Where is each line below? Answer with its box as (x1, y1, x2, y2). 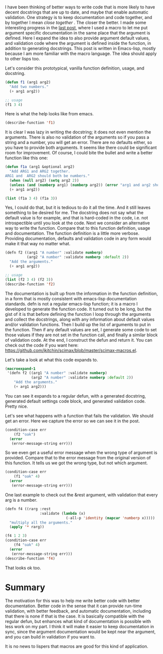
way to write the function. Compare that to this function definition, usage (5, 225, 150, 231)
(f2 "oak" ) (14, 432, 36, 437)
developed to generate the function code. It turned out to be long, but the (5, 306, 152, 312)
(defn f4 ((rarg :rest (5, 506, 51, 511)
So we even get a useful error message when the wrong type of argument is (5, 450, 158, 455)
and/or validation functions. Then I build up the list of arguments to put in (5, 321, 151, 327)
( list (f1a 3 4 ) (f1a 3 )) (5, 196, 57, 201)
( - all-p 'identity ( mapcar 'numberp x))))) (65, 515, 155, 520)
